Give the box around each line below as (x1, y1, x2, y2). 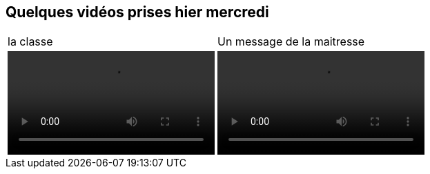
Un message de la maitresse (217, 35, 365, 49)
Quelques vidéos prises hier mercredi (6, 3, 269, 21)
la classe (8, 35, 53, 49)
